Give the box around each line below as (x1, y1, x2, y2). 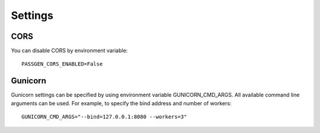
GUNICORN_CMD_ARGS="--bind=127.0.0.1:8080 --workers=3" (21, 113, 187, 121)
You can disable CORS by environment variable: (11, 47, 128, 54)
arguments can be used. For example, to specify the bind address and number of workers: (11, 99, 232, 106)
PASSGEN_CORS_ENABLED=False (21, 61, 103, 67)
